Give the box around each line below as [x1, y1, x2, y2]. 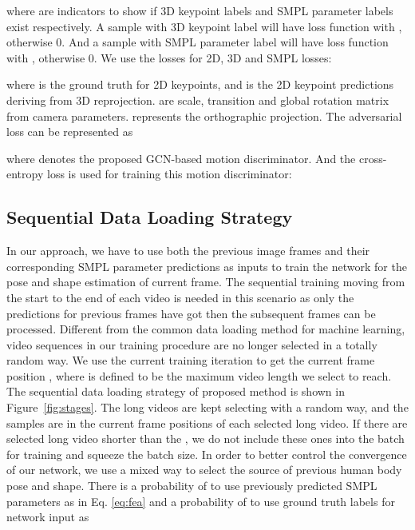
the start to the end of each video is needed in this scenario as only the [6, 289, 354, 305]
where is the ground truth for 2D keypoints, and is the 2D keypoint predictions [6, 76, 394, 93]
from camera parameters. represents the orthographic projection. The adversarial [6, 107, 402, 124]
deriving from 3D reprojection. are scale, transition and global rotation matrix [6, 91, 389, 108]
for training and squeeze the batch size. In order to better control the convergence [6, 445, 407, 462]
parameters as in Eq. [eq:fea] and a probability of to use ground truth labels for [6, 492, 395, 509]
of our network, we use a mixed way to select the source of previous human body [6, 461, 402, 478]
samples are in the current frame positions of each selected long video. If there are [6, 414, 408, 431]
